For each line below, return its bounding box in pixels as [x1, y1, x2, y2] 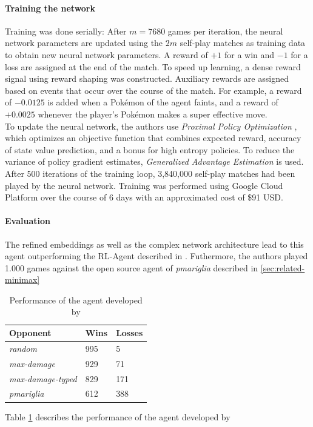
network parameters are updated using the [5, 36, 163, 49]
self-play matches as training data [180, 36, 306, 49]
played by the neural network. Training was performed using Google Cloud [5, 179, 283, 191]
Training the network [5, 1, 96, 14]
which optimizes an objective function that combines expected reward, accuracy [5, 131, 301, 144]
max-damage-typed [9, 372, 77, 385]
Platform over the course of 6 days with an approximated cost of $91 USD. [5, 191, 283, 204]
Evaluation [5, 214, 50, 227]
